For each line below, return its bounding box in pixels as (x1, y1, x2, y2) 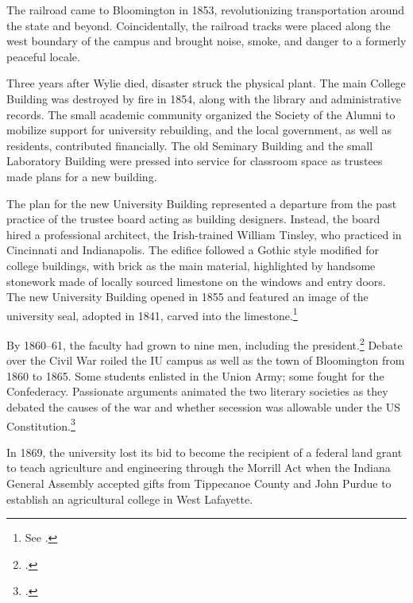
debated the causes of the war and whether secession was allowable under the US (6, 398, 400, 415)
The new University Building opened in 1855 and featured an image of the (6, 288, 369, 305)
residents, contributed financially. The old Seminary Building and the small (6, 137, 373, 153)
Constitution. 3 (6, 415, 75, 434)
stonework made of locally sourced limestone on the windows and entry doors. (6, 273, 386, 289)
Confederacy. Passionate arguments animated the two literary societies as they (6, 383, 388, 400)
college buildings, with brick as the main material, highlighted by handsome (6, 257, 376, 273)
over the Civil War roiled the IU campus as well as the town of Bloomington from (6, 352, 405, 369)
